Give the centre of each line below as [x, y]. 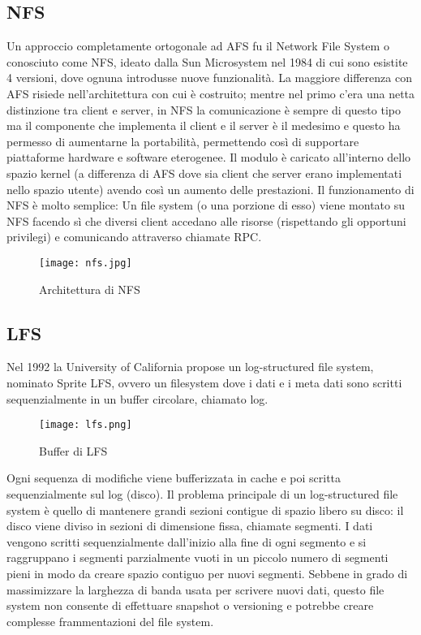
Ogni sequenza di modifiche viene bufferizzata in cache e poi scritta [174, 478]
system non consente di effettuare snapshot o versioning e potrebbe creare [190, 605]
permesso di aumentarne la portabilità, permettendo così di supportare [183, 141]
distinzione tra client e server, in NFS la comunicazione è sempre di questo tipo [204, 109]
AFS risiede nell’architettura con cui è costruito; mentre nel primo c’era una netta [211, 93]
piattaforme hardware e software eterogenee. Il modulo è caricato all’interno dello [209, 157]
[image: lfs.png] [86, 425]
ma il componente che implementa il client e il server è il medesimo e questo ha [204, 125]
